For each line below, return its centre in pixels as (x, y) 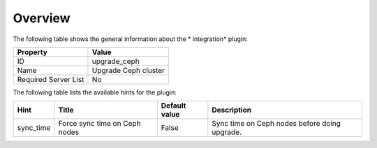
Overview (42, 18)
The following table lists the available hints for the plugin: (95, 92)
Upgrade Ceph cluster (128, 70)
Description (231, 110)
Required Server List (51, 79)
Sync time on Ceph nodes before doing (276, 124)
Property (32, 52)
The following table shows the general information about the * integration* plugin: (130, 39)
